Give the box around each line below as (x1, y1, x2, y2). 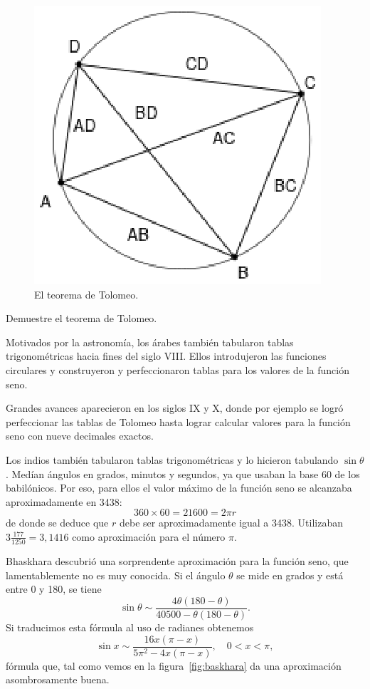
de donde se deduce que (6, 515, 109, 530)
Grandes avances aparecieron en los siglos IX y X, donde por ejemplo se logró (6, 400, 344, 415)
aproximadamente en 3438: (6, 494, 122, 509)
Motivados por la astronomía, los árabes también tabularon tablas (6, 334, 294, 349)
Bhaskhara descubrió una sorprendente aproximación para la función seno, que (6, 554, 349, 569)
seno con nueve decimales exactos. (6, 428, 154, 443)
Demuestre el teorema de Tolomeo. (6, 311, 157, 326)
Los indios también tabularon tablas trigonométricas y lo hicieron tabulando (6, 452, 339, 467)
